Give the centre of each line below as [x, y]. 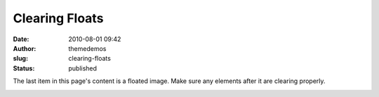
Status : [24, 68]
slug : [20, 59]
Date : [21, 39]
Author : [25, 48]
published [83, 68]
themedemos [87, 48]
